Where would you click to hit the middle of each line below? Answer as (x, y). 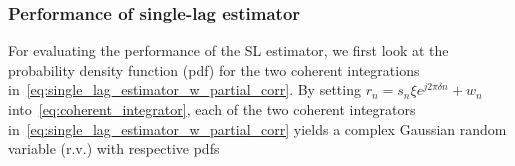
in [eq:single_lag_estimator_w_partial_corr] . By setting (184, 89)
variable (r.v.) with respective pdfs (114, 148)
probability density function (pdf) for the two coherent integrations (214, 69)
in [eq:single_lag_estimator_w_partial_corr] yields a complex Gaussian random (257, 128)
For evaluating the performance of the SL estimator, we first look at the (228, 50)
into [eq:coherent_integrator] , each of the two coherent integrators (212, 109)
